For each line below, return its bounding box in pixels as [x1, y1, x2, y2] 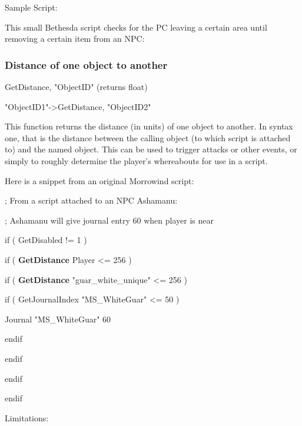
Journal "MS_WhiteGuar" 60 [5, 312, 111, 325]
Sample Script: [5, 1, 58, 13]
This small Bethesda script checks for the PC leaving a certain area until [5, 21, 267, 33]
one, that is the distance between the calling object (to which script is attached [5, 131, 291, 144]
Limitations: [5, 411, 49, 424]
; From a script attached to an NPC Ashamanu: [5, 194, 178, 207]
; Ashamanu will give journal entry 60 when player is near [5, 214, 214, 226]
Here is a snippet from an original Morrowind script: [5, 174, 194, 187]
